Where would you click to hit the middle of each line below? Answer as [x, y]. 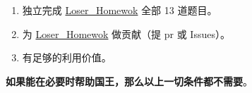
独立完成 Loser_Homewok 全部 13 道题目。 [120, 10]
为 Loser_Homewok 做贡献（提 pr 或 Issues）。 [126, 33]
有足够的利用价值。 [67, 57]
